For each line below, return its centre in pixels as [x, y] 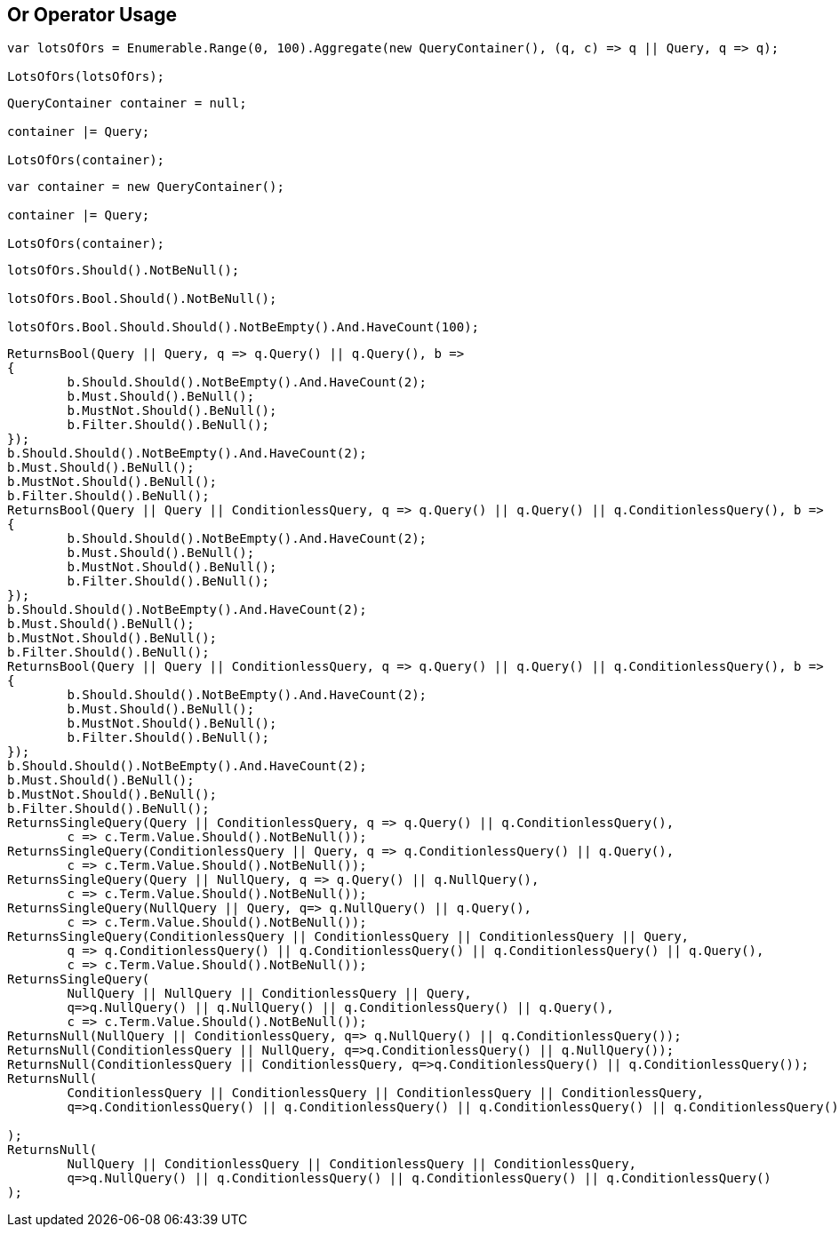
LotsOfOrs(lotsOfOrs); [86, 77]
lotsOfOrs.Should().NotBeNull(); [124, 271]
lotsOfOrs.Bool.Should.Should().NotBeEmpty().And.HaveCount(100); [244, 327]
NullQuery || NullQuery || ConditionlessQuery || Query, [269, 994]
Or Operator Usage [92, 15]
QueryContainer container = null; [127, 103]
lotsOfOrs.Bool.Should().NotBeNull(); [142, 299]
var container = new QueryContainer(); [146, 187]
